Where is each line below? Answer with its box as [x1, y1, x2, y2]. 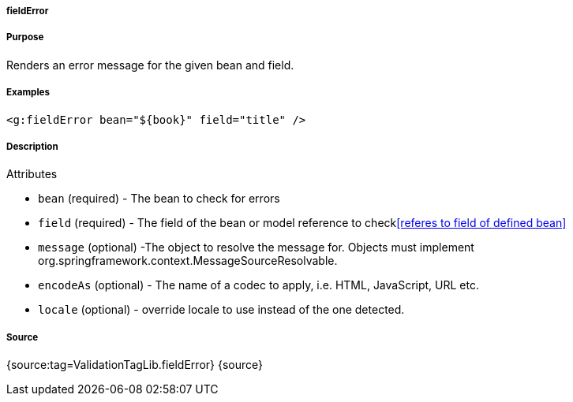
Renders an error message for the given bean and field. [6, 58, 294, 72]
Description [6, 140, 58, 152]
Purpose [6, 32, 44, 43]
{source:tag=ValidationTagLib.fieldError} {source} [6, 358, 263, 372]
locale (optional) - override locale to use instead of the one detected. [38, 303, 405, 317]
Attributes [6, 167, 58, 181]
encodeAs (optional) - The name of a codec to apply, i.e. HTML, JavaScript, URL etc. [38, 278, 480, 292]
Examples [6, 87, 50, 99]
